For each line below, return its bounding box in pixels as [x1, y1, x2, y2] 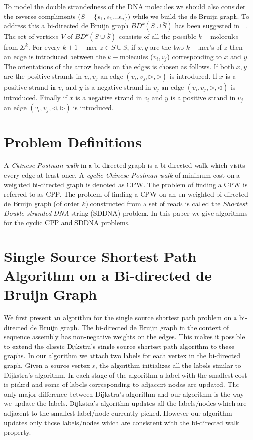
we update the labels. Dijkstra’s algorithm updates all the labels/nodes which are [4, 398, 247, 408]
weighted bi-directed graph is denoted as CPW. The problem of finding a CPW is [4, 179, 248, 189]
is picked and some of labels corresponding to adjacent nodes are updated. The [4, 379, 239, 389]
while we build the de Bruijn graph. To [132, 11, 249, 21]
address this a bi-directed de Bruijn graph [4, 20, 129, 31]
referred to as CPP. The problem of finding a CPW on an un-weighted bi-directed [4, 189, 248, 199]
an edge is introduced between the [4, 51, 106, 61]
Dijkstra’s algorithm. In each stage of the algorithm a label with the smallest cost [4, 369, 247, 380]
